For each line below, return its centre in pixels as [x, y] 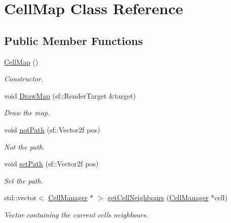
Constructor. [24, 79]
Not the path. [25, 146]
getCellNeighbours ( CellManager [158, 197]
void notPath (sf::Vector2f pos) [52, 129]
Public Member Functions [73, 40]
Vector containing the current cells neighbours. [76, 214]
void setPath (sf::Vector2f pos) [51, 164]
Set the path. [24, 180]
